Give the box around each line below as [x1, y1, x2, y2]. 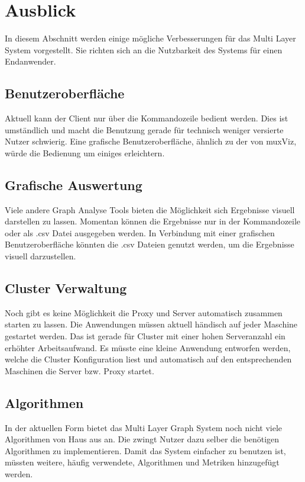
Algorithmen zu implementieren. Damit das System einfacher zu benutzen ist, [5, 444, 286, 457]
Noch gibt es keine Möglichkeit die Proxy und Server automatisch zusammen [5, 306, 283, 319]
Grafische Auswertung [5, 175, 142, 194]
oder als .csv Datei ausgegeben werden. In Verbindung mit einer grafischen [5, 226, 275, 239]
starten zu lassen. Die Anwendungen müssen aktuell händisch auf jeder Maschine [5, 318, 298, 330]
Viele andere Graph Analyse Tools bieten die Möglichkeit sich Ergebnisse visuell [5, 203, 295, 216]
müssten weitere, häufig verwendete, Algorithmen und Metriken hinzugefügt [5, 456, 280, 468]
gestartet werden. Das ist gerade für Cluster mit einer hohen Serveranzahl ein [5, 330, 285, 342]
